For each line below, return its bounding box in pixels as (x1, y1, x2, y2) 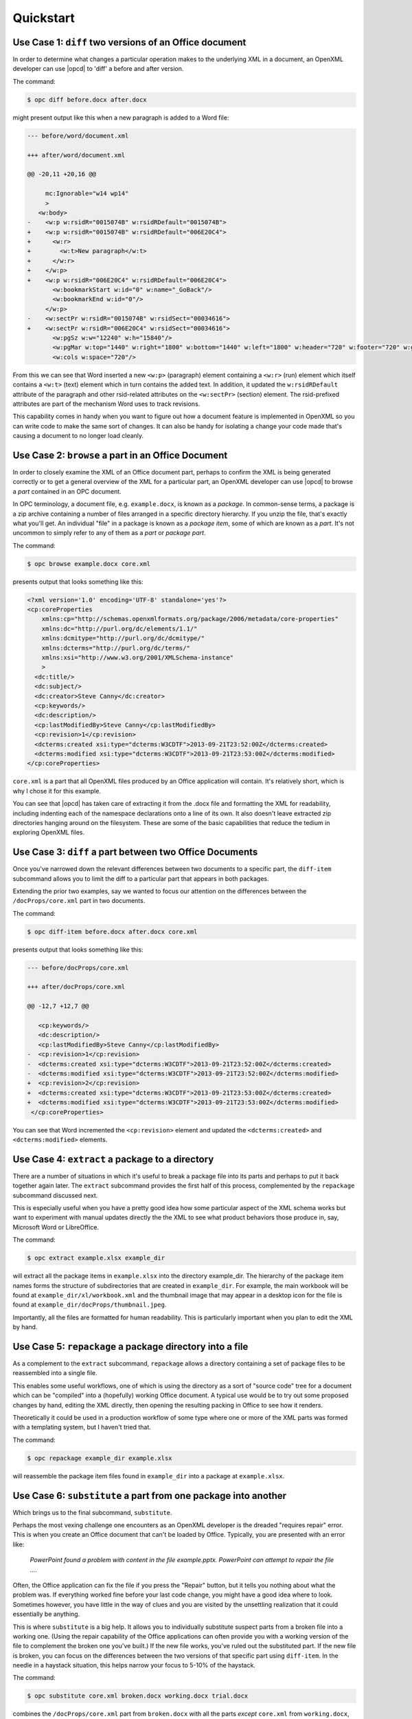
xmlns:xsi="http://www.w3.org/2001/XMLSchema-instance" (41, 654, 234, 661)
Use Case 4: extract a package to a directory (12, 1153, 214, 1165)
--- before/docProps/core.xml (27, 963, 129, 972)
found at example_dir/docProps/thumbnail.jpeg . (12, 1300, 167, 1309)
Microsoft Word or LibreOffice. (12, 1223, 100, 1231)
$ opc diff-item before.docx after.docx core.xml (27, 928, 198, 935)
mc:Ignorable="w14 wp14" (45, 190, 129, 197)
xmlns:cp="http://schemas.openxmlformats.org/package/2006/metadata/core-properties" (41, 615, 339, 623)
